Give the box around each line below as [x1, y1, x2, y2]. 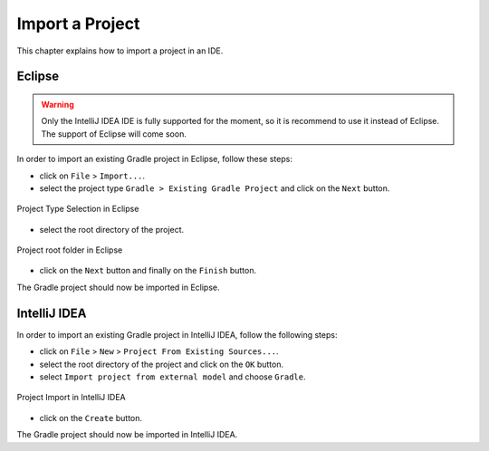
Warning [41, 99, 74, 110]
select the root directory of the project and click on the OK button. [39, 359, 284, 369]
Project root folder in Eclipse [16, 245, 123, 255]
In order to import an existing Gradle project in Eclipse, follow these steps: [16, 154, 293, 165]
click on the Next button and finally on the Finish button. [39, 265, 257, 276]
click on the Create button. [39, 412, 143, 423]
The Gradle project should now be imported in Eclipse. [16, 282, 221, 293]
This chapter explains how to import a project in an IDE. [16, 45, 224, 56]
